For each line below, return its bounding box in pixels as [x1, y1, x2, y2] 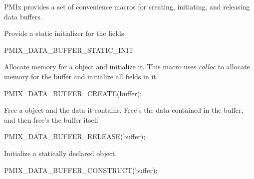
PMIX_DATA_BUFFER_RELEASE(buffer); [4, 131, 146, 142]
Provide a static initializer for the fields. [4, 28, 126, 38]
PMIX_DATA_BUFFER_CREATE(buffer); [4, 88, 142, 98]
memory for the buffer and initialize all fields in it [4, 71, 156, 81]
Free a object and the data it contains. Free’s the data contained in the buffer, [4, 105, 244, 115]
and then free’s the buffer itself [4, 114, 98, 125]
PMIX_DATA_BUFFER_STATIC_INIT [4, 44, 134, 55]
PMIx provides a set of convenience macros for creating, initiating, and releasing [4, 1, 250, 11]
